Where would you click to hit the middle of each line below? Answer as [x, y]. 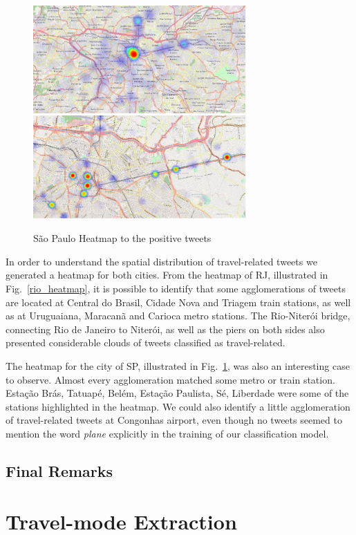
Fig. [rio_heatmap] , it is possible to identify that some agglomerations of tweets [176, 288]
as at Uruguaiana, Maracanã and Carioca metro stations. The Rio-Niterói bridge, [178, 316]
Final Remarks [59, 470]
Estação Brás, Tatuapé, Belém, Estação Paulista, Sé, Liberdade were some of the [177, 393]
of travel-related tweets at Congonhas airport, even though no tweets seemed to [174, 420]
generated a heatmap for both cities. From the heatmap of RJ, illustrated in [167, 275]
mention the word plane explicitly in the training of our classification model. [167, 433]
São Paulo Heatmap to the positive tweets [122, 238]
